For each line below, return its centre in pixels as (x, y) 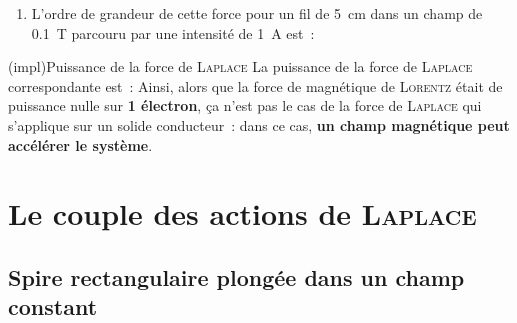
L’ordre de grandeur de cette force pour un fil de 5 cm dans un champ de (257, 13)
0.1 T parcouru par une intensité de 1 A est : (173, 32)
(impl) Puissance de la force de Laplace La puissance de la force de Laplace (240, 66)
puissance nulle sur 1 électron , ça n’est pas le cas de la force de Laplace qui (245, 105)
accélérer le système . (80, 144)
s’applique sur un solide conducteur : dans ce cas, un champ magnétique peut (259, 124)
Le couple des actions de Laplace (242, 213)
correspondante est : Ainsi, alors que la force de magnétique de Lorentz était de (255, 85)
